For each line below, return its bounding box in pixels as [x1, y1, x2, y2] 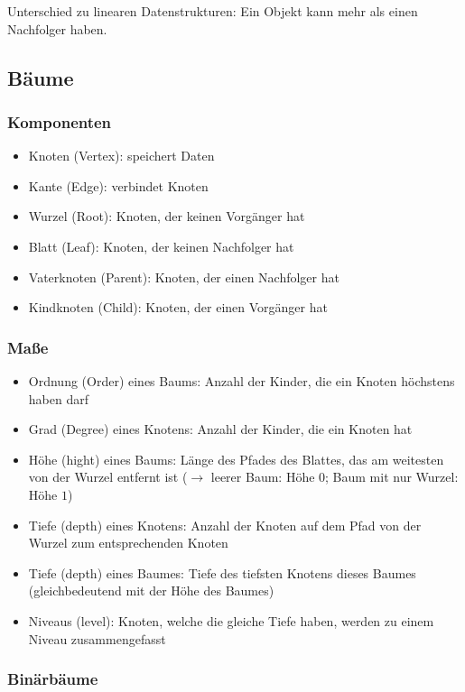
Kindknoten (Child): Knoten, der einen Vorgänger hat [28, 298, 328, 317]
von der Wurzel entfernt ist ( [28, 467, 188, 486]
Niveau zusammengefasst [28, 629, 166, 648]
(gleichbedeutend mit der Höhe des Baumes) [28, 581, 274, 600]
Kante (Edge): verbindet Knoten [28, 176, 209, 195]
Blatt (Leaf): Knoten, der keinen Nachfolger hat [28, 236, 294, 255]
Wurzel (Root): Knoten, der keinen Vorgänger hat [28, 207, 305, 226]
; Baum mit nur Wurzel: [325, 467, 459, 486]
